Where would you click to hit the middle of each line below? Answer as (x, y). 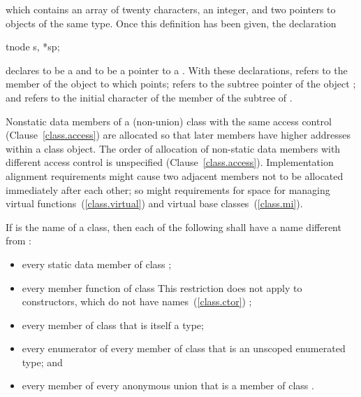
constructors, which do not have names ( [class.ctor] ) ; (137, 301)
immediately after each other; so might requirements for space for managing (168, 189)
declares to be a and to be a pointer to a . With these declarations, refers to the (177, 70)
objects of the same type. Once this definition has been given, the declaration (171, 23)
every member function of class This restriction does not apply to (162, 287)
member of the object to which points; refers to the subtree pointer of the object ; (181, 84)
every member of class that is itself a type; (113, 325)
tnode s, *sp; (33, 47)
